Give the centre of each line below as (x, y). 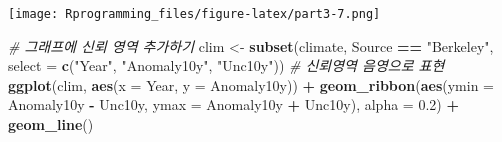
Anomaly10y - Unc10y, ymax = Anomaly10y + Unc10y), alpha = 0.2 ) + (233, 104)
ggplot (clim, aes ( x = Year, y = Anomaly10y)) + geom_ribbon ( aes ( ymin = (251, 84)
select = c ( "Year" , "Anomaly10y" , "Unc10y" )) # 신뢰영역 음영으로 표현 (226, 65)
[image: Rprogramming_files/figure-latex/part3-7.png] (194, 14)
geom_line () (51, 124)
